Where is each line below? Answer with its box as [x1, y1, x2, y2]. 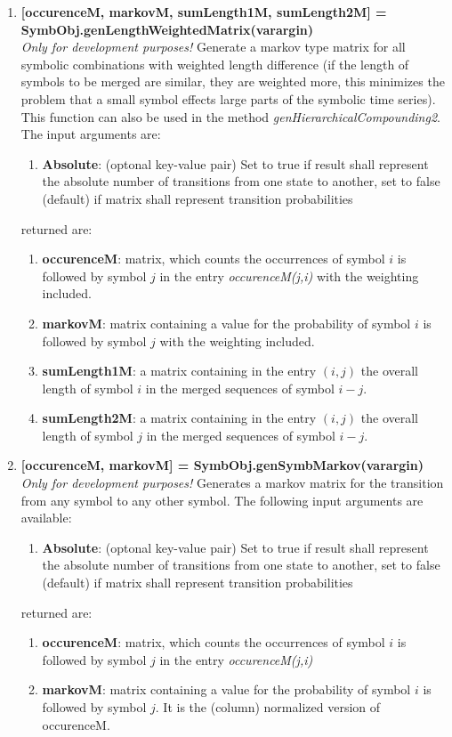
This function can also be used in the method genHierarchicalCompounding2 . [20, 107, 440, 126]
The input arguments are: [20, 125, 161, 143]
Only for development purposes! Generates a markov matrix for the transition [20, 474, 444, 492]
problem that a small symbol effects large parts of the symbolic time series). [20, 89, 436, 108]
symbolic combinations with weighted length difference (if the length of [20, 54, 409, 73]
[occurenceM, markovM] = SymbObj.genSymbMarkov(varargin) [20, 456, 424, 474]
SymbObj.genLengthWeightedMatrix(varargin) [20, 20, 314, 38]
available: [20, 508, 72, 527]
